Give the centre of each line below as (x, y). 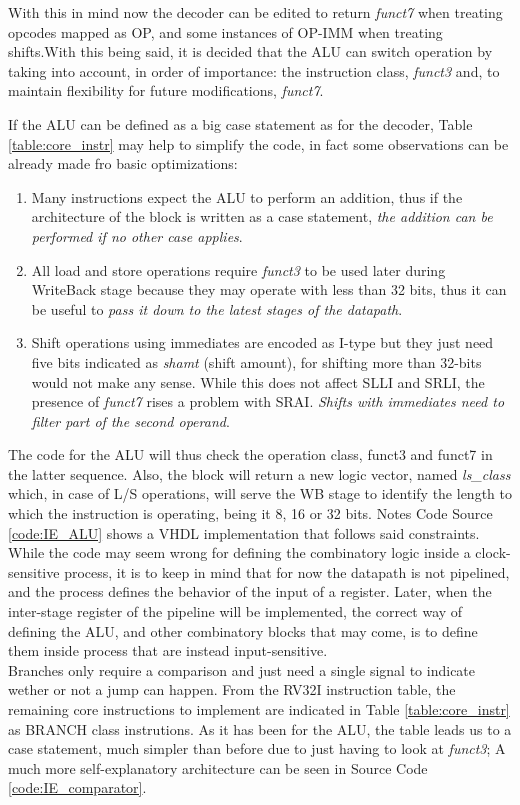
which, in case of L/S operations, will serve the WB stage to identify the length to (260, 493)
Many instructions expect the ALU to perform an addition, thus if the (247, 196)
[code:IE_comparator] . (77, 787)
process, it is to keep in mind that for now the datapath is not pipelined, (287, 571)
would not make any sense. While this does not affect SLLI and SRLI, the (258, 381)
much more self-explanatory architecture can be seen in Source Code (218, 767)
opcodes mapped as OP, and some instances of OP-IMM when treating (225, 31)
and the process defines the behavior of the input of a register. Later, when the (250, 591)
